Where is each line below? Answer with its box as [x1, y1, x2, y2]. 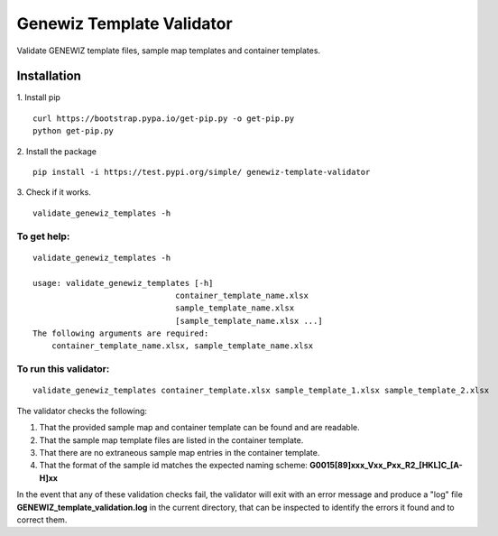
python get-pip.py [32, 126, 115, 136]
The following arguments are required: [32, 328, 209, 338]
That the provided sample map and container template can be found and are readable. [39, 422, 360, 433]
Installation [16, 69, 81, 84]
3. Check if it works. [16, 187, 92, 198]
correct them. [16, 514, 68, 525]
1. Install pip [16, 92, 60, 103]
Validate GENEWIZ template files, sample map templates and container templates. [16, 45, 320, 56]
